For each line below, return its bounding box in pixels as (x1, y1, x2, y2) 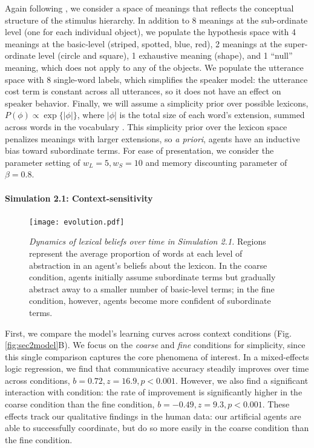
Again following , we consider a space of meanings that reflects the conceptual (5, 2, 294, 14)
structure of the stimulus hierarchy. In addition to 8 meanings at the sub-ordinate (5, 13, 308, 26)
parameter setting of (5, 156, 80, 168)
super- (284, 37, 308, 50)
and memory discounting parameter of (145, 156, 287, 168)
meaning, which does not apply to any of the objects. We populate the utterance (5, 61, 304, 73)
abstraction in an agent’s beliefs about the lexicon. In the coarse (29, 259, 267, 271)
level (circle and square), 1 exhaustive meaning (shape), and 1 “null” (38, 49, 293, 62)
